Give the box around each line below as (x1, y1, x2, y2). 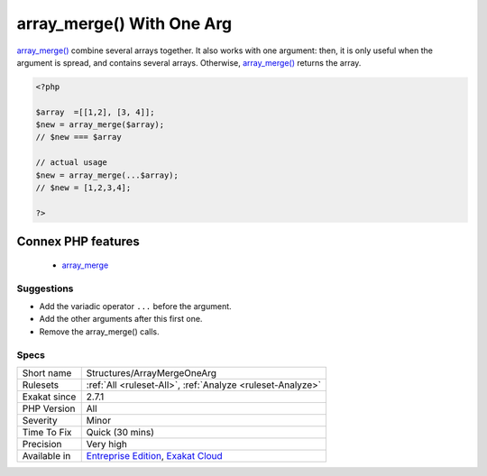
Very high (86, 437, 128, 450)
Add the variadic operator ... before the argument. (39, 300, 232, 311)
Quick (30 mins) (86, 426, 155, 438)
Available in (22, 449, 71, 462)
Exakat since (22, 390, 77, 403)
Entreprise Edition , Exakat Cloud (86, 449, 223, 462)
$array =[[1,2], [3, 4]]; (35, 106, 155, 117)
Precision (22, 437, 62, 450)
